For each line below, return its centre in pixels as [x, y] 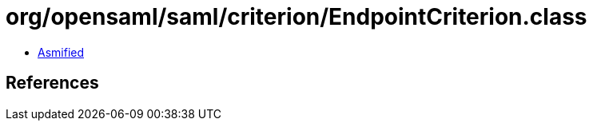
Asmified [61, 52]
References [52, 83]
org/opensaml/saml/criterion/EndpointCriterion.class [296, 17]
